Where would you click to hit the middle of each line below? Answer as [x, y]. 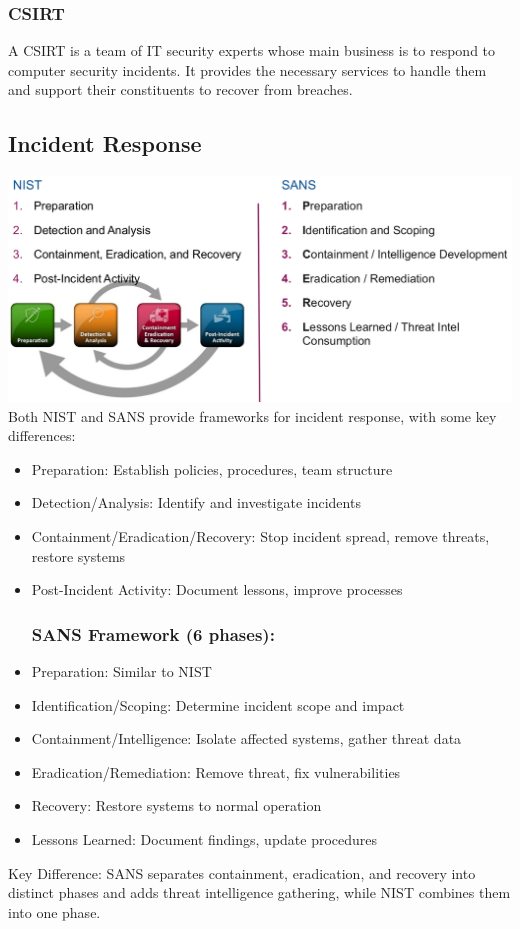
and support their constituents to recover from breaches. [180, 89]
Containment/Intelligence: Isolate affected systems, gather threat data [246, 738]
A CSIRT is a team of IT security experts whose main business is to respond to [252, 50]
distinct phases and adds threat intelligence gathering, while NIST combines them [259, 892]
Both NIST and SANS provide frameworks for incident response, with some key [252, 415]
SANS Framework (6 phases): [153, 633]
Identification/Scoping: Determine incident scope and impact [218, 704]
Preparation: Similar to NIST [121, 671]
